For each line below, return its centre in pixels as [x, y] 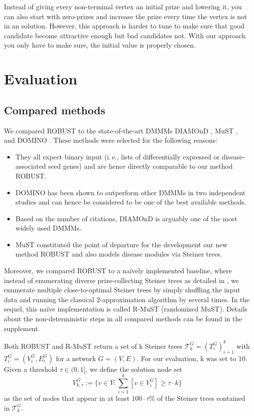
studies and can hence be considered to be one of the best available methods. [131, 202]
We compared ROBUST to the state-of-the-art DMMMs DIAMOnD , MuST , [121, 130]
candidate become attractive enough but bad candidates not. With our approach [125, 35]
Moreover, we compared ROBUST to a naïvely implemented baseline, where [118, 271]
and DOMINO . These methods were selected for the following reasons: [111, 140]
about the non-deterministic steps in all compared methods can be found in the [123, 319]
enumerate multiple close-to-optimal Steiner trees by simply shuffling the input [122, 290]
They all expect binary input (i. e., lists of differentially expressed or [117, 156]
